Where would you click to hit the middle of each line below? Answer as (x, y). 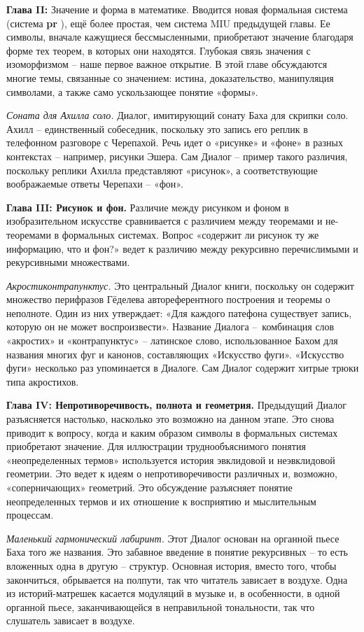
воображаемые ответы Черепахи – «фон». (95, 184)
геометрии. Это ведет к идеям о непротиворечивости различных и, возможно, (172, 473)
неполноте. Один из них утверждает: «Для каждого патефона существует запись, (179, 313)
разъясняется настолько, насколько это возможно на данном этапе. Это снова (170, 419)
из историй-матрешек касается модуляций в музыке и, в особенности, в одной (173, 593)
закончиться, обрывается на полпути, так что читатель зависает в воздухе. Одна (177, 579)
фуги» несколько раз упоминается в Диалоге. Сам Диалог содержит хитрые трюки (183, 368)
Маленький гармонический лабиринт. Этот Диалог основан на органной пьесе (173, 538)
